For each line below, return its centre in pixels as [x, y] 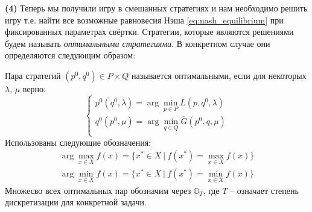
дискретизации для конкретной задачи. [76, 202]
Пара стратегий [33, 75]
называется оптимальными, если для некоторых [219, 75]
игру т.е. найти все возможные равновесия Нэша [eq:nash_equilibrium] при [144, 20]
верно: [34, 88]
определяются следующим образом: [70, 55]
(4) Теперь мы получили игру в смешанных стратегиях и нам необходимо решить [156, 8]
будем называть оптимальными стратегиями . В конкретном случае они [138, 43]
